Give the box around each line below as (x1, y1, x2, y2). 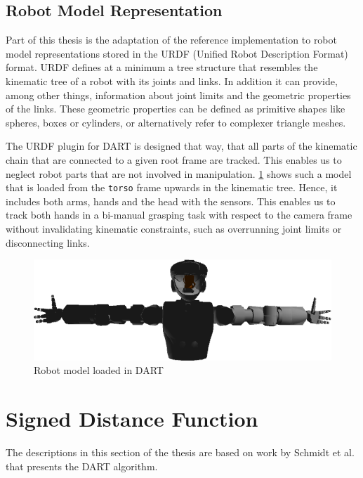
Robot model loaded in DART (34, 363, 164, 377)
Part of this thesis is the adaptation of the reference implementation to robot (6, 32, 337, 47)
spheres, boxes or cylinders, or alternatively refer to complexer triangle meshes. (6, 115, 346, 129)
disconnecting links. (6, 235, 90, 250)
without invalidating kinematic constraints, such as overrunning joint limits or (6, 221, 342, 235)
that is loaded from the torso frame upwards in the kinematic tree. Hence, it (6, 180, 338, 195)
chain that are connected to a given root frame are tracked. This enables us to (6, 152, 342, 167)
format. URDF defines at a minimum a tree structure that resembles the (6, 60, 318, 75)
